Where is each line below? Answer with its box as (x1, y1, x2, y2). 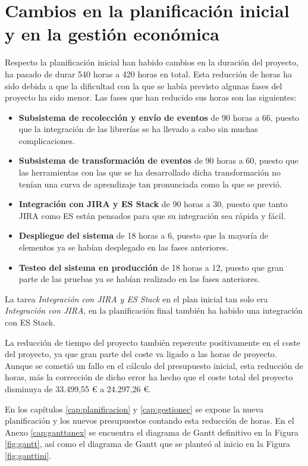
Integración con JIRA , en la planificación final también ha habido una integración (5, 304, 303, 317)
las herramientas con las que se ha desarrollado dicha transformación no (18, 166, 281, 179)
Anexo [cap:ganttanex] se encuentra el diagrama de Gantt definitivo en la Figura (5, 426, 299, 438)
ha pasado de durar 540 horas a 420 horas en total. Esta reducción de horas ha (5, 67, 293, 80)
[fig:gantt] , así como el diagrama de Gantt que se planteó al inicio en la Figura (5, 437, 291, 450)
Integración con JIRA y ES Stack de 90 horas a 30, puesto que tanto (18, 198, 288, 210)
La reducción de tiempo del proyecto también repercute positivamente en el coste (5, 336, 301, 348)
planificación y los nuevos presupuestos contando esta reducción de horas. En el (5, 414, 294, 427)
